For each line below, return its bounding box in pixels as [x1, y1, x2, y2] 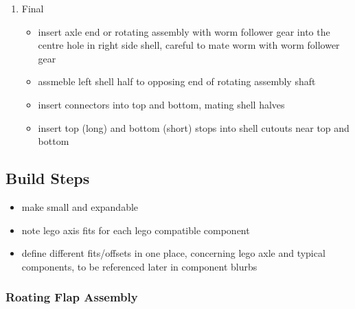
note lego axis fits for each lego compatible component [21, 222, 250, 237]
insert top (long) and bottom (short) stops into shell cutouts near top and [38, 120, 350, 135]
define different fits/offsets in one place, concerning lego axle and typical [21, 246, 325, 260]
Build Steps [5, 168, 90, 189]
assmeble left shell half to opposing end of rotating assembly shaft [38, 74, 316, 89]
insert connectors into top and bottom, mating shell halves [38, 97, 285, 111]
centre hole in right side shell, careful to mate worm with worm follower [38, 38, 340, 52]
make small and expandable [21, 199, 139, 214]
